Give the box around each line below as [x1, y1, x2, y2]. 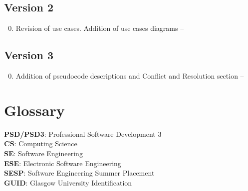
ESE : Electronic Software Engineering [4, 158, 121, 168]
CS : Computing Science [4, 138, 77, 149]
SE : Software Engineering [4, 148, 83, 158]
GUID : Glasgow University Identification [4, 177, 132, 188]
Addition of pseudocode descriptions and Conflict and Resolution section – [15, 71, 244, 81]
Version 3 [4, 47, 54, 63]
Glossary [4, 99, 65, 120]
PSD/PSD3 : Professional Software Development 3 [4, 128, 162, 139]
